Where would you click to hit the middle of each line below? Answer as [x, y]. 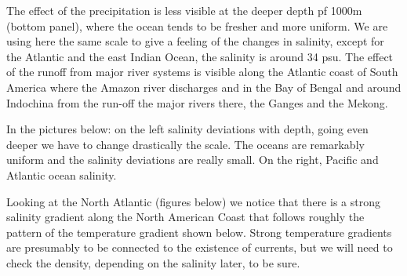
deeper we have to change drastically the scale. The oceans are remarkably [185, 144]
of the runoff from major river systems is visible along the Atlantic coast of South [202, 72]
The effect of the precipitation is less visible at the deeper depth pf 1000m [184, 10]
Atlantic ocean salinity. [62, 174]
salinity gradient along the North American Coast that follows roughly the [185, 217]
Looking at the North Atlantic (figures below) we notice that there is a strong [193, 201]
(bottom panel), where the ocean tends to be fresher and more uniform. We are [197, 25]
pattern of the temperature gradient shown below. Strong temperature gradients [199, 232]
